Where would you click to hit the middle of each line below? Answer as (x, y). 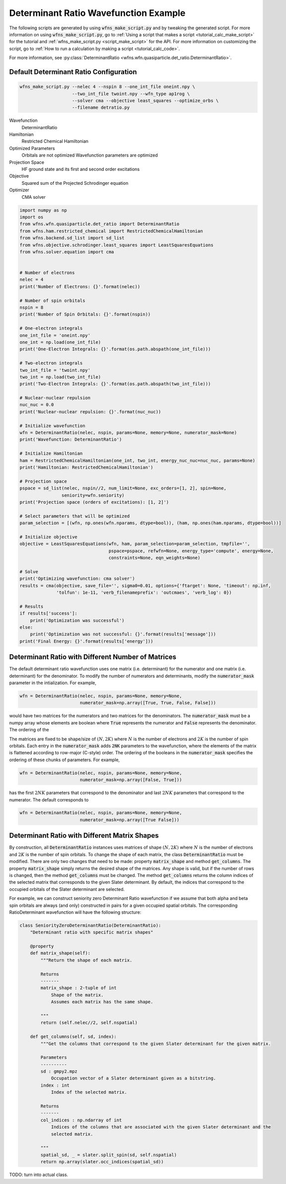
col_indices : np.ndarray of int (81, 1120)
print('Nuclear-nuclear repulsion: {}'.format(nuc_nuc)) (90, 412)
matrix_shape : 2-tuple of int (78, 988)
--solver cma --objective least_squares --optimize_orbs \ (145, 100)
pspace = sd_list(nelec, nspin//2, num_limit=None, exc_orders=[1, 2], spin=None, (123, 488)
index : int (55, 1085)
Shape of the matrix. (77, 995)
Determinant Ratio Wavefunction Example (97, 13)
